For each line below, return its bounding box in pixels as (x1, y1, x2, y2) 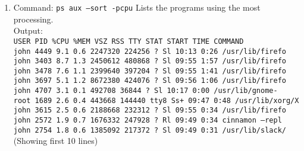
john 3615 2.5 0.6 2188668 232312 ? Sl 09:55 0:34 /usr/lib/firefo (13, 106, 286, 115)
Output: (13, 24, 43, 37)
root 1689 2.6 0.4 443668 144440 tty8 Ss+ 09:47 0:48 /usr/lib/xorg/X (13, 96, 299, 105)
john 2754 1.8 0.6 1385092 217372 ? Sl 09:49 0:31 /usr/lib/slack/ (13, 126, 286, 134)
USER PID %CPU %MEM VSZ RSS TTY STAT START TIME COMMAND (13, 37, 244, 46)
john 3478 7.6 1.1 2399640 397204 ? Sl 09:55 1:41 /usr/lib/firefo (13, 66, 286, 75)
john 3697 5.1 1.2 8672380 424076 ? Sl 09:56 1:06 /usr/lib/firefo (13, 76, 286, 85)
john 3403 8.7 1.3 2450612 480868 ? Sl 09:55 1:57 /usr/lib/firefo (13, 57, 286, 66)
